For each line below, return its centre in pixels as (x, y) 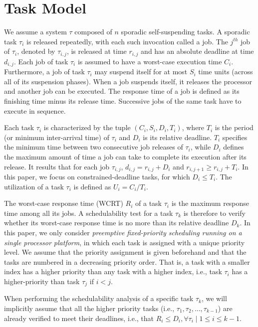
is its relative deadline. (177, 137)
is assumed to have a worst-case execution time (150, 61)
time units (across (226, 72)
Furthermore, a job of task (44, 72)
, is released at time (97, 51)
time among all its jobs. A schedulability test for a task (89, 213)
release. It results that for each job (57, 166)
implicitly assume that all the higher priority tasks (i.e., (89, 308)
